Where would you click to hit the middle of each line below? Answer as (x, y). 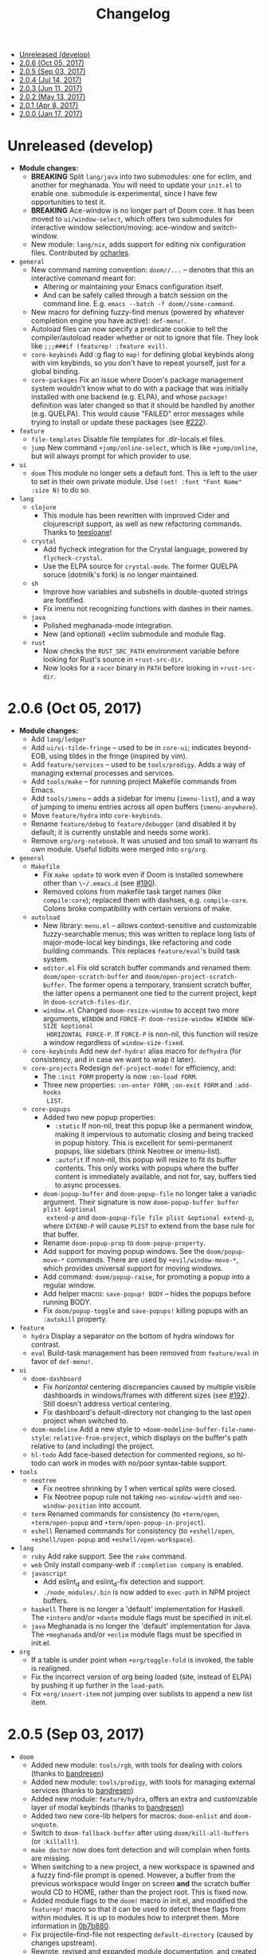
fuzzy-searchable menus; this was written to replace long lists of (149, 934)
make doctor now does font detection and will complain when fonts (140, 1850)
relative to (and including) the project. (92, 1446)
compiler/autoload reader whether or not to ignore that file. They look (145, 338)
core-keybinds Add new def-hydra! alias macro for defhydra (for (136, 1051)
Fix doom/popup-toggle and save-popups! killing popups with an (145, 1311)
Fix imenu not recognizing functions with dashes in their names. (147, 609)
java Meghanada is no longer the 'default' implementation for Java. (141, 1626)
